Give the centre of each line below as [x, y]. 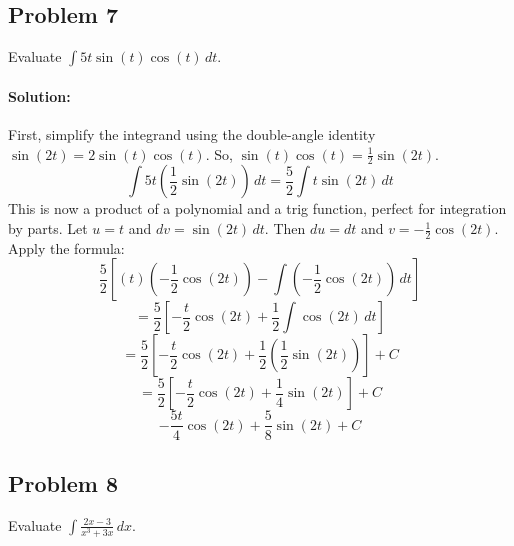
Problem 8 [63, 482]
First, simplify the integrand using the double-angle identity [192, 134]
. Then [285, 228]
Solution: [39, 95]
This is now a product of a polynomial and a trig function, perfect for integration [257, 208]
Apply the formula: [66, 247]
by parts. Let [48, 228]
